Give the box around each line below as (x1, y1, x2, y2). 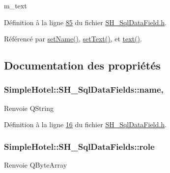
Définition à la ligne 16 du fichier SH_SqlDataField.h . (4, 119, 167, 130)
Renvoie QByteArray (4, 160, 67, 170)
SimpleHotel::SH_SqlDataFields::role (4, 140, 155, 152)
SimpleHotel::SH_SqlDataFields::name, (4, 83, 164, 96)
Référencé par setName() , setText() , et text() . (4, 34, 142, 44)
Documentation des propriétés (4, 58, 161, 73)
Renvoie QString (4, 103, 54, 113)
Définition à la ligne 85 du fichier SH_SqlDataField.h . (4, 17, 167, 27)
